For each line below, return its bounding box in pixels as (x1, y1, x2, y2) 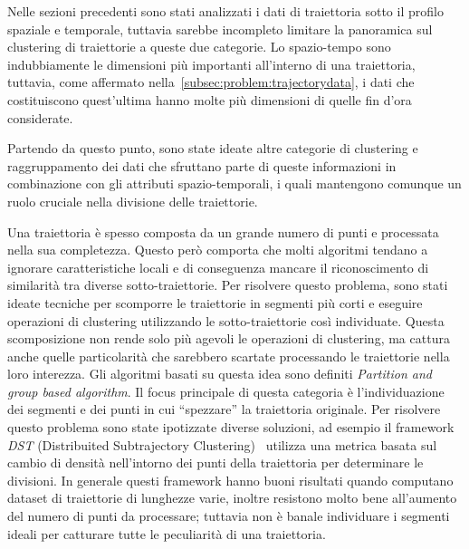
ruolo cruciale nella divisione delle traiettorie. (7, 191, 258, 210)
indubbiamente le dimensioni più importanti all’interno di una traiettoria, (7, 54, 416, 73)
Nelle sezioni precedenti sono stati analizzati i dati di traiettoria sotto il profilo (7, 2, 444, 20)
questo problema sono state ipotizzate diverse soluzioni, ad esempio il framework (7, 418, 455, 437)
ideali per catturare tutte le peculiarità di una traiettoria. (7, 524, 326, 543)
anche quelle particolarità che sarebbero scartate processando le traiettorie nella (7, 346, 450, 365)
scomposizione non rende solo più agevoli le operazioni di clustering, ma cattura (7, 329, 450, 348)
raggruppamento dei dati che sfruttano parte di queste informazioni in (7, 156, 397, 175)
